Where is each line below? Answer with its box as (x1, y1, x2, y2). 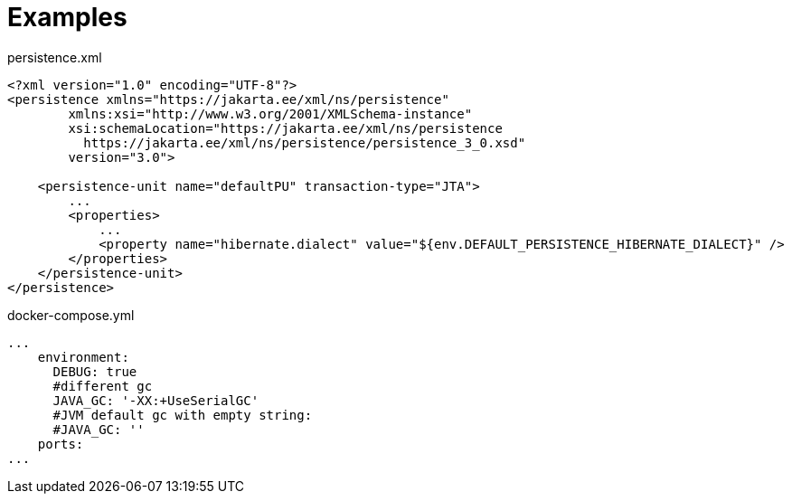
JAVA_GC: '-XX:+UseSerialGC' (52, 392, 259, 408)
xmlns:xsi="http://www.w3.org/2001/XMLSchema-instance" (68, 106, 473, 121)
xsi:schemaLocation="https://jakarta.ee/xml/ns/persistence (68, 120, 503, 136)
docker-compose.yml (7, 307, 135, 323)
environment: (37, 349, 129, 364)
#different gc (52, 378, 153, 393)
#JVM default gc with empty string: (52, 407, 313, 422)
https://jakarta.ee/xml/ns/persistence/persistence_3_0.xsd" (83, 135, 526, 150)
